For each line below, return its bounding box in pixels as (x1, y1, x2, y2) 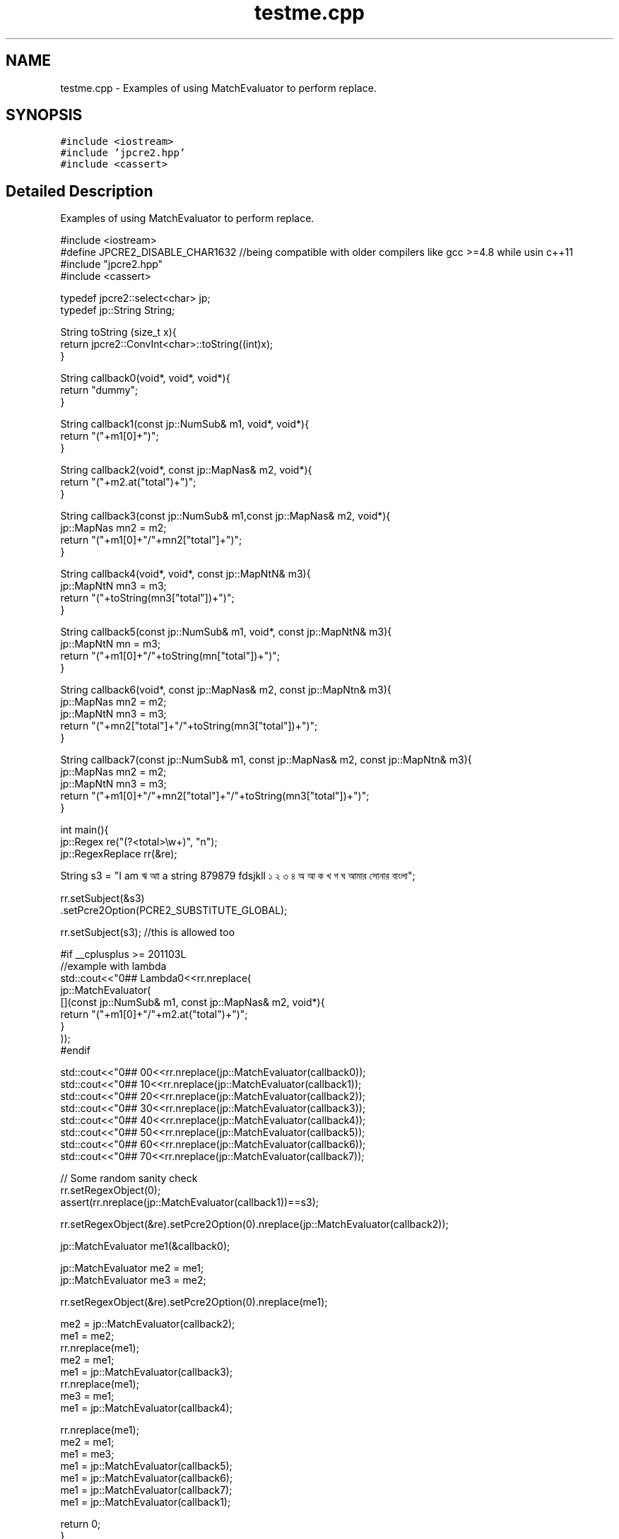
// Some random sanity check (60, 1172, 198, 1185)
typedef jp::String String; (60, 304, 175, 317)
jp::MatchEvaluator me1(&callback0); (60, 1240, 230, 1253)
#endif (60, 1044, 90, 1057)
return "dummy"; (60, 384, 138, 397)
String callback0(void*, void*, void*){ (60, 372, 230, 385)
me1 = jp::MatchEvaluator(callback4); (60, 1402, 232, 1415)
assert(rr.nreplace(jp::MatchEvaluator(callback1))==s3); (60, 1196, 319, 1209)
